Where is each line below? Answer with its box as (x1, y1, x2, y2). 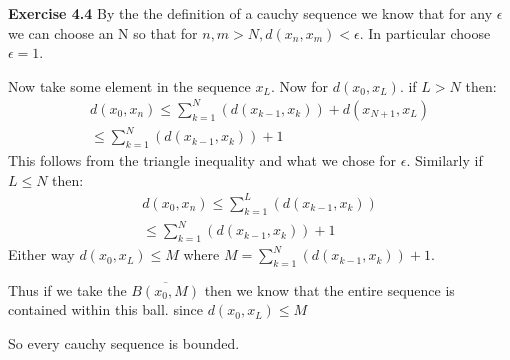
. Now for (270, 75, 329, 96)
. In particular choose (359, 22, 491, 43)
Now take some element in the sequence (8, 75, 251, 96)
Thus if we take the (8, 279, 127, 300)
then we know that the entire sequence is (204, 279, 455, 300)
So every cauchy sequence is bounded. (8, 333, 240, 354)
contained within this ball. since (8, 299, 204, 320)
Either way (8, 244, 75, 265)
